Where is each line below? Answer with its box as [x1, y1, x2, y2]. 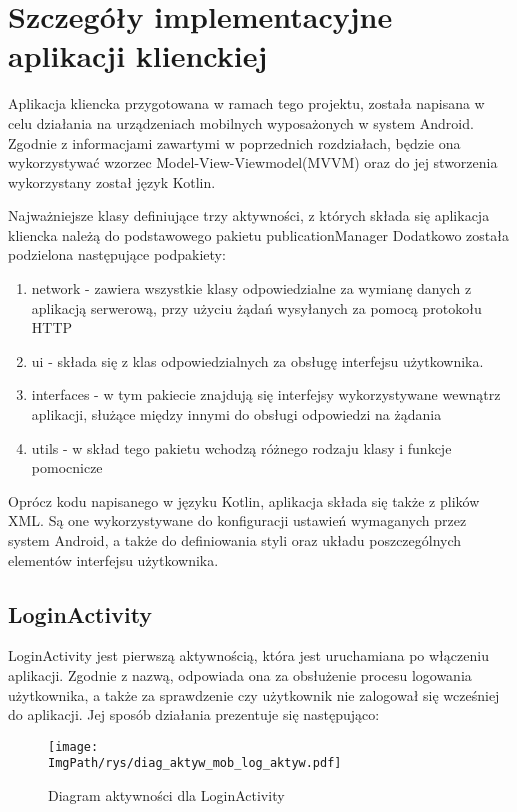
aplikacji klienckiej [8, 35, 268, 76]
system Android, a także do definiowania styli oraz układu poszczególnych [8, 530, 462, 550]
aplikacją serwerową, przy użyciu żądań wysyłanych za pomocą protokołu [31, 297, 482, 318]
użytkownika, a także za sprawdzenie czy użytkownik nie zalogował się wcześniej [8, 684, 500, 705]
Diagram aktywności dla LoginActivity [48, 785, 285, 806]
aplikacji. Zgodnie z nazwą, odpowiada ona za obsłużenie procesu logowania [8, 664, 472, 685]
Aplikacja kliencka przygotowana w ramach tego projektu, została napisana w [8, 93, 485, 114]
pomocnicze [31, 457, 103, 478]
